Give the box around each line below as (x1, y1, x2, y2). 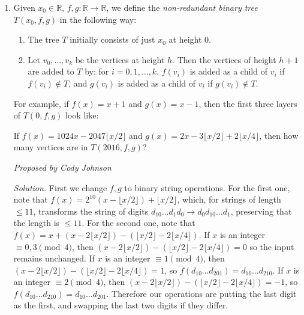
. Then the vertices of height (172, 53, 276, 66)
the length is (13, 216, 60, 229)
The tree (28, 33, 59, 46)
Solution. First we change (13, 181, 107, 194)
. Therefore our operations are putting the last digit (106, 287, 297, 299)
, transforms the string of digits (33, 204, 149, 217)
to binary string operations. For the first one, (124, 181, 290, 194)
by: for (85, 65, 109, 78)
